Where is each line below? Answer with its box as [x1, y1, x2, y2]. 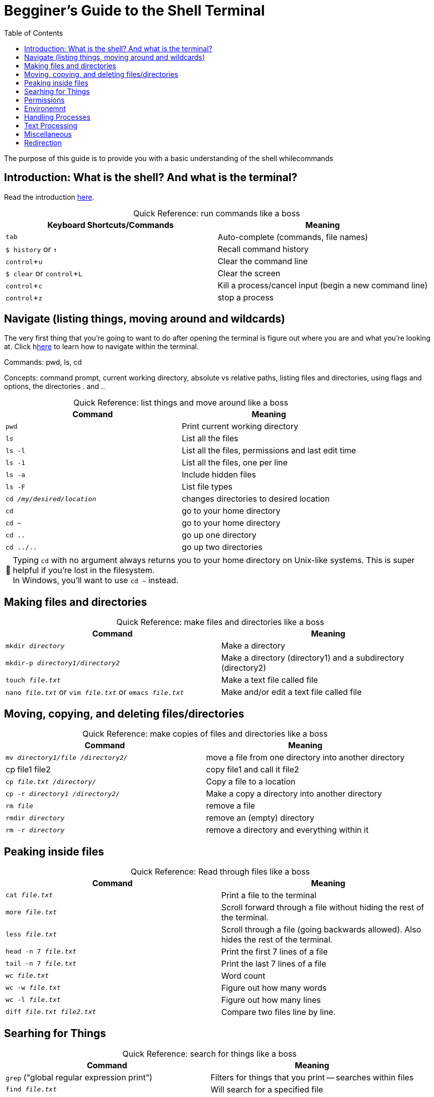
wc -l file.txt [6, 996, 61, 1004]
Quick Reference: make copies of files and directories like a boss [82, 729, 328, 739]
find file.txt [6, 1085, 57, 1093]
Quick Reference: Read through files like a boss [130, 866, 310, 877]
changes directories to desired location [182, 494, 330, 504]
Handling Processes [24, 112, 91, 121]
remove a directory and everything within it [206, 825, 369, 835]
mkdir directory [6, 642, 65, 650]
